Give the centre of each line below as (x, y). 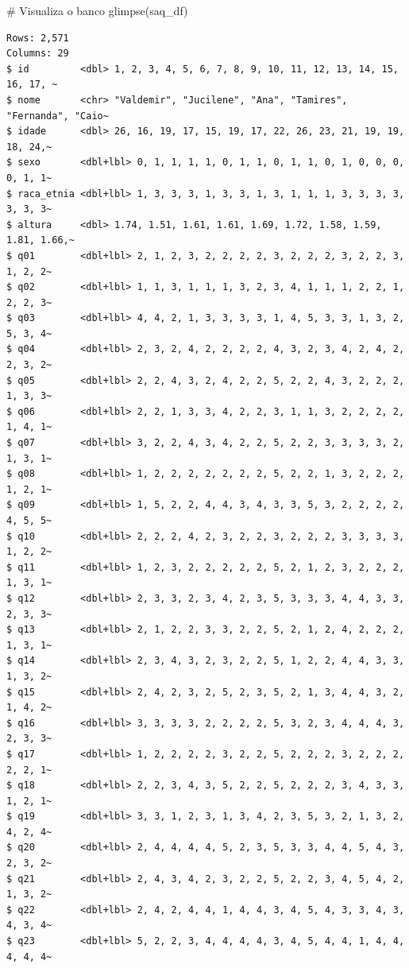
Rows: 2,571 (38, 38)
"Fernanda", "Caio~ (58, 116)
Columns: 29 (38, 54)
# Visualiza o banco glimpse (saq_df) (97, 10)
